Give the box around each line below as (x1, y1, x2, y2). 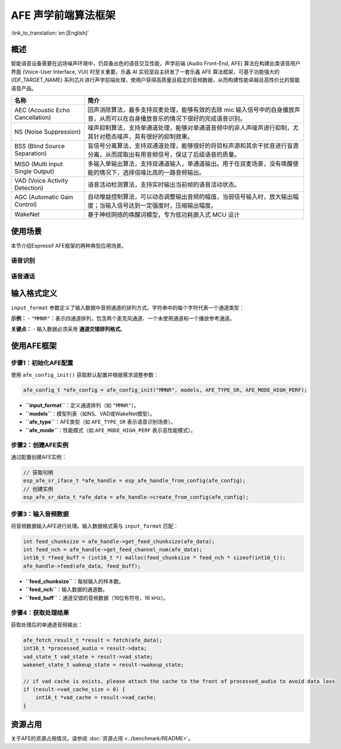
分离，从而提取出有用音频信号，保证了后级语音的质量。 (87, 150, 240, 158)
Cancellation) (14, 113, 52, 122)
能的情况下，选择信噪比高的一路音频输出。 (87, 168, 205, 177)
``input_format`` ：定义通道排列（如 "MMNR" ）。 (25, 402, 139, 409)
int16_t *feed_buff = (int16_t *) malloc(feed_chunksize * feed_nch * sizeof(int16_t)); (23, 555, 287, 561)
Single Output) (14, 167, 55, 176)
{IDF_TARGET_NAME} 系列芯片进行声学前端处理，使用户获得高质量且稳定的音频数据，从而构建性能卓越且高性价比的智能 (11, 76, 300, 83)
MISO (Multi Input (14, 160, 63, 168)
